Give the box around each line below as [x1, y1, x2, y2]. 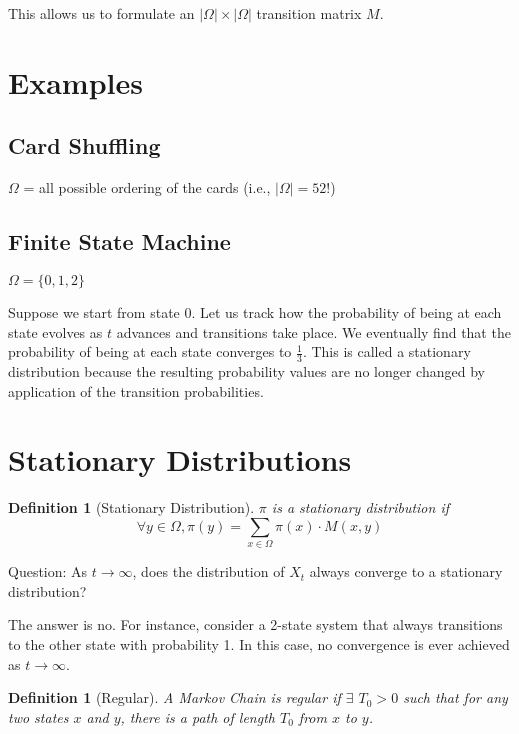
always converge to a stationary [309, 561, 503, 582]
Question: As [8, 561, 88, 582]
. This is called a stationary [302, 341, 471, 362]
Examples [8, 61, 143, 102]
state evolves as [8, 321, 103, 342]
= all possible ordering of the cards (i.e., [23, 177, 271, 198]
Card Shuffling [8, 130, 161, 161]
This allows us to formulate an [8, 3, 195, 23]
